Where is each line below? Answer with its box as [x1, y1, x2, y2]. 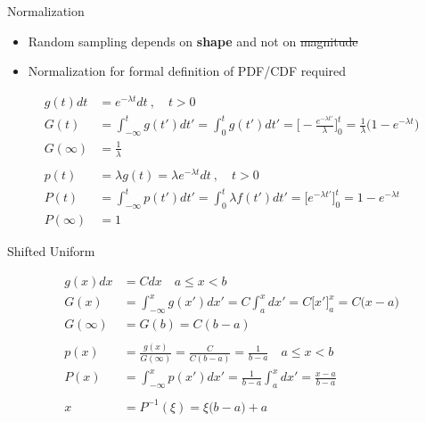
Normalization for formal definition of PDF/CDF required [28, 62, 347, 80]
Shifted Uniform [7, 242, 95, 261]
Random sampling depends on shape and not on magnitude [28, 31, 358, 50]
